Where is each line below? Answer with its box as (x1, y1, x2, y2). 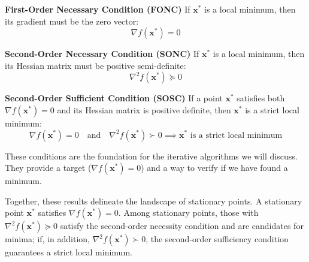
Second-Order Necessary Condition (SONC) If (5, 47, 199, 60)
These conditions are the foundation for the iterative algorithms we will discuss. (5, 149, 298, 162)
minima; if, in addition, (5, 233, 90, 245)
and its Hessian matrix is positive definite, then (57, 103, 231, 116)
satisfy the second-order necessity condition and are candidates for (60, 219, 304, 232)
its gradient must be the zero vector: (5, 14, 139, 27)
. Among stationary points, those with (118, 206, 259, 219)
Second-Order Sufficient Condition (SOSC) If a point (5, 92, 223, 104)
